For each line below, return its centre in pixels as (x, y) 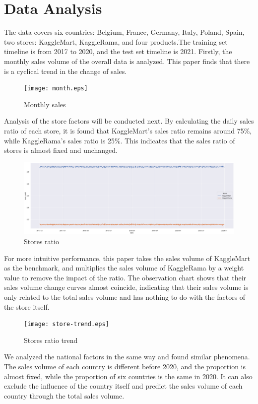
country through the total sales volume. (64, 395)
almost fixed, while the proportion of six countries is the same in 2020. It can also (128, 376)
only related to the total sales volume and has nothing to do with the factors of (125, 297)
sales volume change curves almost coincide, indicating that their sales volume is (126, 287)
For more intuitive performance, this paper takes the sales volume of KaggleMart (127, 258)
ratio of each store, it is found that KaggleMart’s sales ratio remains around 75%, (128, 130)
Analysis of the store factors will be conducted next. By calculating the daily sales (129, 121)
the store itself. (27, 306)
